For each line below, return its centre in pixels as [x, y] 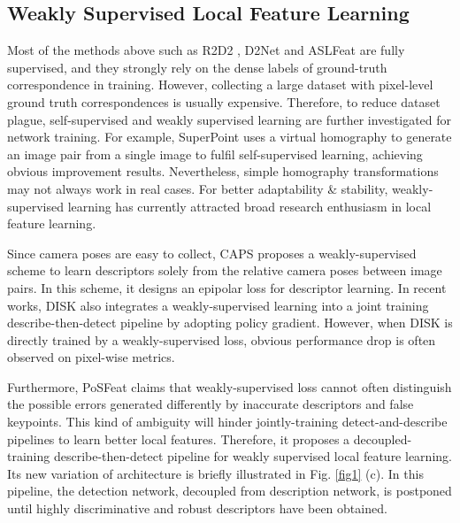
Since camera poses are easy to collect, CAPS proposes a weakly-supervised [212, 253]
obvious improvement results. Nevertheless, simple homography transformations [223, 171]
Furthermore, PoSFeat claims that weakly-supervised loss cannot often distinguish [230, 386]
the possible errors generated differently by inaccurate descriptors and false [211, 404]
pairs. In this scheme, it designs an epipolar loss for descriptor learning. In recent [227, 287]
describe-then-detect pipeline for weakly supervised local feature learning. [253, 456]
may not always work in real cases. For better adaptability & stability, [198, 188]
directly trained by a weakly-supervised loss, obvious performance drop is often [222, 339]
